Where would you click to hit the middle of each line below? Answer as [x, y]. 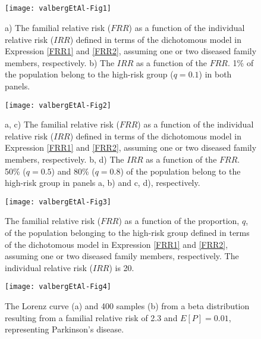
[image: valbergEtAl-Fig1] [58, 9]
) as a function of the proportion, [179, 221]
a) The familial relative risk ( [58, 28]
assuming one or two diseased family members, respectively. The [122, 256]
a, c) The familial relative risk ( [62, 124]
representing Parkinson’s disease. [65, 329]
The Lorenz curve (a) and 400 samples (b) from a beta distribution [127, 306]
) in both [215, 74]
